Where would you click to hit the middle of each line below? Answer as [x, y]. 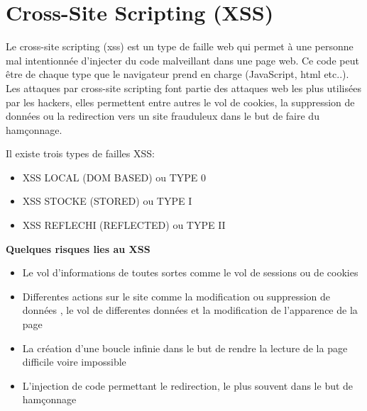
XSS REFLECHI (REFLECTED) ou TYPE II [124, 225]
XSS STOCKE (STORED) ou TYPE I [107, 201]
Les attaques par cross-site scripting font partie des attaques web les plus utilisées [183, 88]
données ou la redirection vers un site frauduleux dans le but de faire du [163, 116]
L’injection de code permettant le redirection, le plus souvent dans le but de [188, 385]
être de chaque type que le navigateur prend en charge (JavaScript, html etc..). [177, 74]
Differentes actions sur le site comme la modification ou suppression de [176, 296]
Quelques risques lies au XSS [78, 248]
